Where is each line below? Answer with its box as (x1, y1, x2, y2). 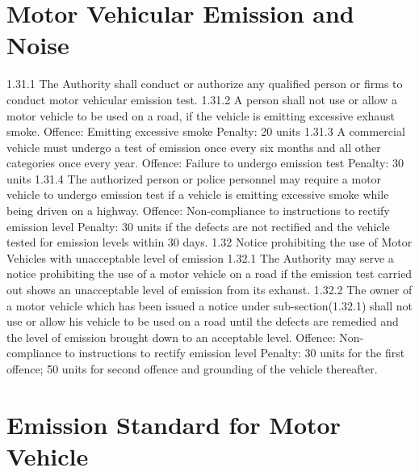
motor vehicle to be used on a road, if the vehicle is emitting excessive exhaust (6, 107, 396, 124)
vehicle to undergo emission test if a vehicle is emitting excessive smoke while (6, 186, 389, 203)
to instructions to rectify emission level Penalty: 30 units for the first (65, 344, 405, 361)
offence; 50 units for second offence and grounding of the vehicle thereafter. (6, 360, 378, 377)
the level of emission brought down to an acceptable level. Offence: (6, 328, 336, 345)
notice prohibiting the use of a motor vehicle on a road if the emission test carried (6, 265, 413, 282)
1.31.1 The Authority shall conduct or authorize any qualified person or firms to (6, 75, 403, 92)
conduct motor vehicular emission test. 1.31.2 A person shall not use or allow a (6, 91, 397, 107)
